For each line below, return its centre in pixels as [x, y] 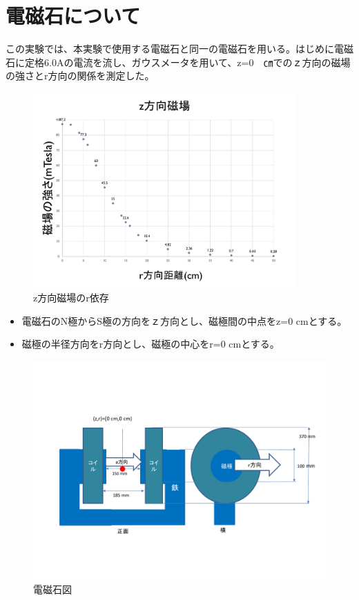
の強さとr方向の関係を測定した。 [80, 76]
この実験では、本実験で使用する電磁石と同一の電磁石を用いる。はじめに [170, 49]
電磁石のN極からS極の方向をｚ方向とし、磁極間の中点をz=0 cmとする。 [184, 320]
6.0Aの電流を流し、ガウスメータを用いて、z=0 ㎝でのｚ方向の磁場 [197, 62]
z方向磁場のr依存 [71, 297]
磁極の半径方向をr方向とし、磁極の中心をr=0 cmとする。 [151, 344]
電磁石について [73, 16]
